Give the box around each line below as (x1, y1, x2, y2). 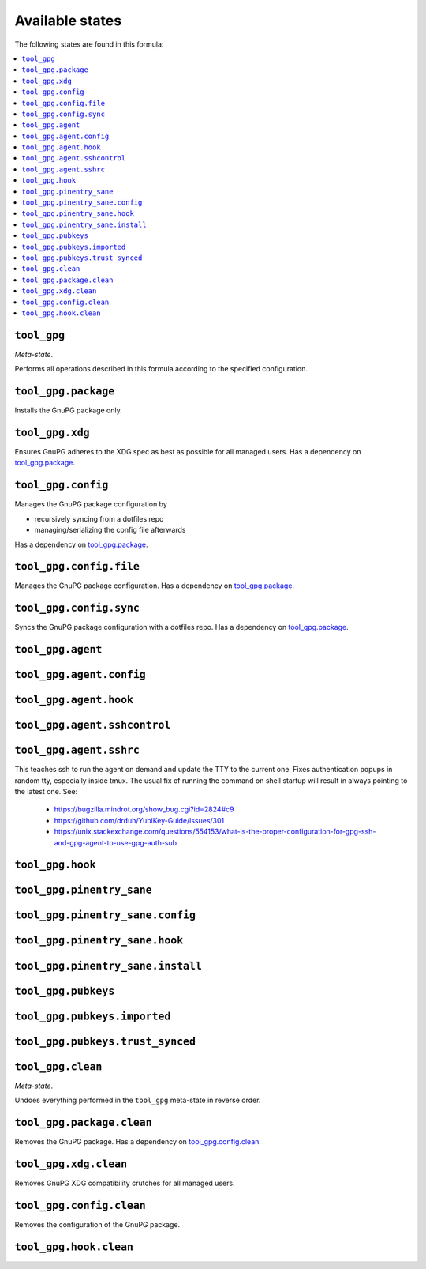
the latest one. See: (14, 787, 78, 796)
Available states (14, 12, 122, 29)
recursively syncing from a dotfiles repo (34, 514, 164, 523)
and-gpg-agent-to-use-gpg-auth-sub (54, 838, 177, 847)
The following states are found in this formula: (14, 40, 164, 49)
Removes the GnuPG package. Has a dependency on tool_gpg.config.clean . (14, 1136, 262, 1146)
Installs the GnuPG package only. (14, 405, 122, 415)
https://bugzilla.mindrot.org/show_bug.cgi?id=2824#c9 (54, 804, 234, 814)
